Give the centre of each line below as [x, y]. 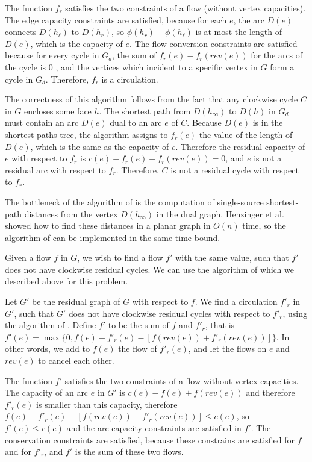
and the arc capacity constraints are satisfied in [154, 428]
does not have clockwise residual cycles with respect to [169, 313]
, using [295, 313]
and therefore [270, 392]
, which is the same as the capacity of [100, 146]
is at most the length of [239, 32]
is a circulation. [130, 79]
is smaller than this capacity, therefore [107, 404]
